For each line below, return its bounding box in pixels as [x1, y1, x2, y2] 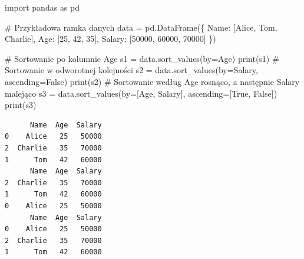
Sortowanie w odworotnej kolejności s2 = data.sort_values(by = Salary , [5, 64, 258, 76]
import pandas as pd [5, 1, 80, 13]
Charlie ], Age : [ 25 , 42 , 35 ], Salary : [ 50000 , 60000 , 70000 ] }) [5, 32, 216, 45]
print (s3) [5, 99, 37, 111]
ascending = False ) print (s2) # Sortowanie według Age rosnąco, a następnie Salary [5, 75, 300, 87]
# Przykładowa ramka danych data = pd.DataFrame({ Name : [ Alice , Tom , [5, 21, 277, 33]
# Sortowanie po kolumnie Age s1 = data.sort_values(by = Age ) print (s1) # [5, 52, 279, 64]
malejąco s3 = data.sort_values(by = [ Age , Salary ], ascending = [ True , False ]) [5, 87, 277, 99]
